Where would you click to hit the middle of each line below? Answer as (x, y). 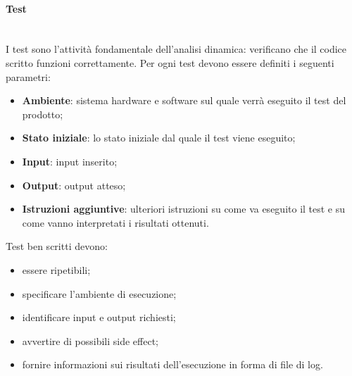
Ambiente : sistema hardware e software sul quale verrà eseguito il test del (184, 100)
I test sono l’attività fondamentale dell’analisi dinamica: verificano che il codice (176, 49)
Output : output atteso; (74, 185)
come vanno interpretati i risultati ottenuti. (115, 222)
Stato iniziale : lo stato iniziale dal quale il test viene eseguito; (159, 138)
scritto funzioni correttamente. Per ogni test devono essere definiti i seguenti (170, 62)
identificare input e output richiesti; (99, 317)
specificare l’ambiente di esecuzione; (99, 293)
